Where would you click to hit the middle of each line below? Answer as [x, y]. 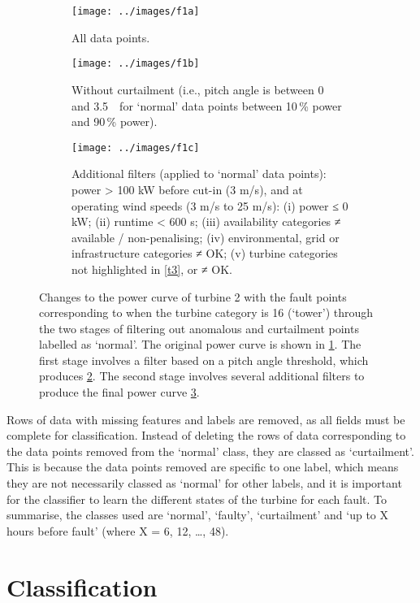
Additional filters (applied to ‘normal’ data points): [199, 174]
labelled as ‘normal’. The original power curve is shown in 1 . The [200, 344]
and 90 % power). [115, 121]
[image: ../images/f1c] [136, 147]
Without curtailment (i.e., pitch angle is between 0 [198, 89]
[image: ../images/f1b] [136, 64]
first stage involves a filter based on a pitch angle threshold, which [204, 360]
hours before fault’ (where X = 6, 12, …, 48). [118, 530]
